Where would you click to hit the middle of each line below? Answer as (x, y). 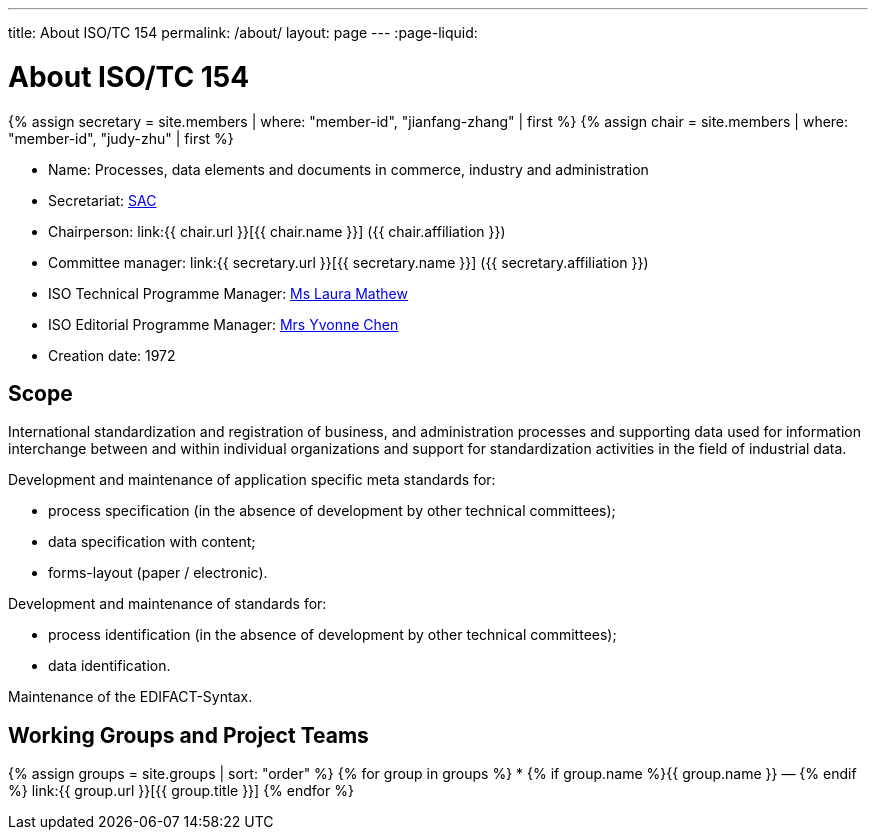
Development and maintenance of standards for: (167, 604)
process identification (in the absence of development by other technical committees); (332, 635)
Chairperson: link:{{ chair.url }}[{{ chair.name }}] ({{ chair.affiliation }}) (277, 231)
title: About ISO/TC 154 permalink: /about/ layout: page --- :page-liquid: (243, 32)
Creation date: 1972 (112, 355)
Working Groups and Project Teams (188, 735)
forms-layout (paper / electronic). (158, 573)
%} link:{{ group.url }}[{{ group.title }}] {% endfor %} (181, 791)
